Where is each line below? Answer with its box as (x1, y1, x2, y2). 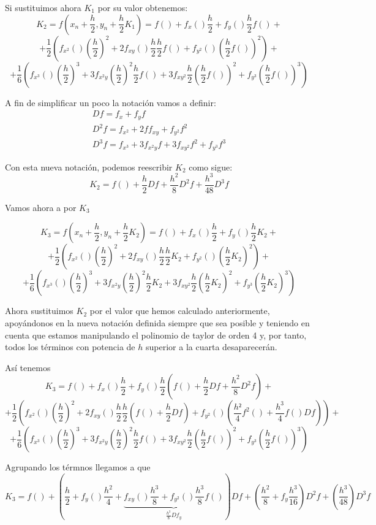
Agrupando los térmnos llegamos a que (5, 461, 151, 473)
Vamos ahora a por (5, 201, 77, 213)
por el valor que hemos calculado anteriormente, (89, 304, 270, 317)
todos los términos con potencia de (5, 340, 135, 353)
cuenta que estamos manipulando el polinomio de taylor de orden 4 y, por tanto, (5, 328, 307, 341)
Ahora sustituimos (5, 304, 73, 317)
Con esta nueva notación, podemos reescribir (5, 160, 173, 173)
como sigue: (189, 160, 233, 173)
